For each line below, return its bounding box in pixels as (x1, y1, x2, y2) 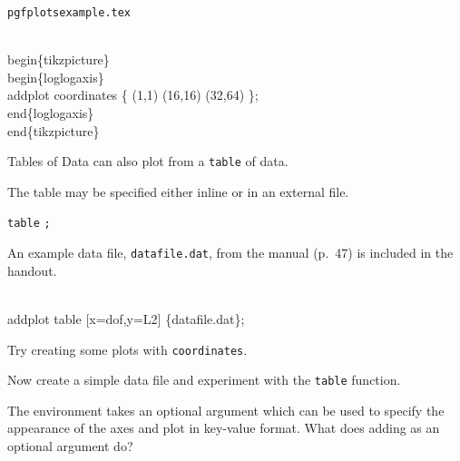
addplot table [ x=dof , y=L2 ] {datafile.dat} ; (7, 309, 245, 328)
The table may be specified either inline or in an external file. (7, 181, 349, 201)
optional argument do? (7, 436, 133, 456)
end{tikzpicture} (7, 121, 100, 140)
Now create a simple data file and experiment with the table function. (7, 370, 401, 389)
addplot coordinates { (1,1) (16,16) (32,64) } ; (7, 85, 259, 104)
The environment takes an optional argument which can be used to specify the (7, 400, 445, 419)
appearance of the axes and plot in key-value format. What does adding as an (7, 418, 440, 437)
